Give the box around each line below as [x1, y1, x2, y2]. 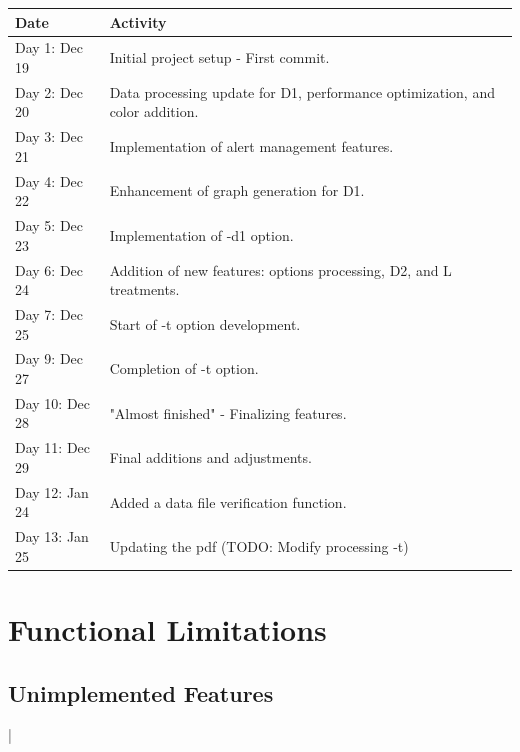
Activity [109, 11, 167, 32]
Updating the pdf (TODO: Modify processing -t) [109, 535, 409, 556]
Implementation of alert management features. [109, 136, 394, 157]
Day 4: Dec [15, 170, 84, 191]
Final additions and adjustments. [109, 447, 312, 468]
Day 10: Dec [15, 392, 91, 413]
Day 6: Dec [15, 259, 84, 280]
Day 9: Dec [15, 348, 84, 369]
